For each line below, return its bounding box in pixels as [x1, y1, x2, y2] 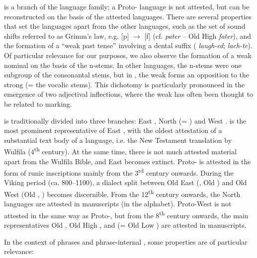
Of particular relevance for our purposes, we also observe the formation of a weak [4, 50, 252, 60]
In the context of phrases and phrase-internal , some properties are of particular [4, 236, 248, 247]
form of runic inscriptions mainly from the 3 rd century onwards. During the [4, 166, 234, 178]
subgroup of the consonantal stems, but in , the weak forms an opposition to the [4, 69, 249, 80]
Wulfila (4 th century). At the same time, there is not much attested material [4, 145, 237, 156]
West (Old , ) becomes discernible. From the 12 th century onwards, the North [4, 188, 241, 199]
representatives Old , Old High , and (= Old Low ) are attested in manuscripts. [4, 220, 247, 230]
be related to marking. [4, 98, 72, 109]
